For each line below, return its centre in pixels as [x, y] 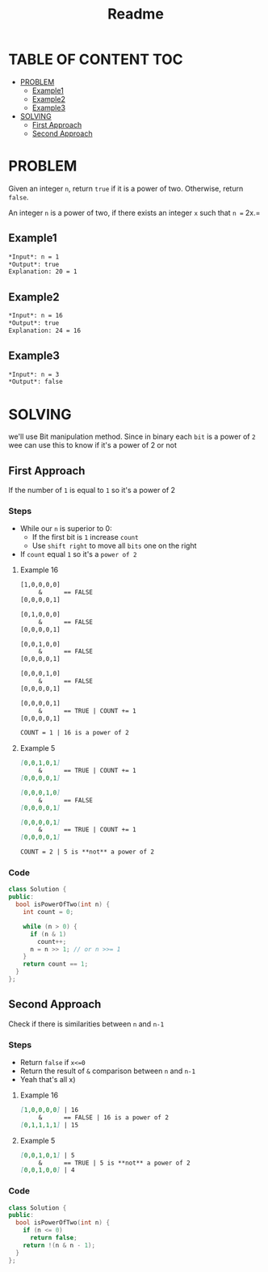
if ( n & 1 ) [48, 934]
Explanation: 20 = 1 [43, 272]
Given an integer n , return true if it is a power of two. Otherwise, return [126, 188]
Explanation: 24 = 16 [45, 331]
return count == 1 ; [56, 964]
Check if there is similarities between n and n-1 [86, 1024]
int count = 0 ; [48, 912]
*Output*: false [36, 382]
